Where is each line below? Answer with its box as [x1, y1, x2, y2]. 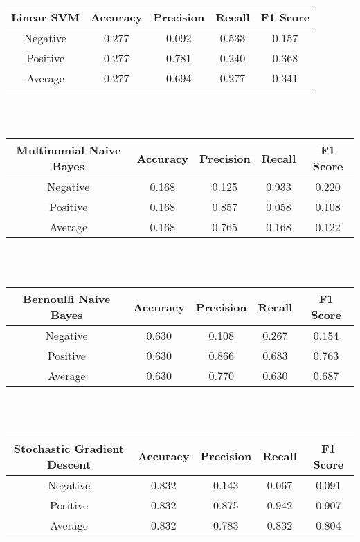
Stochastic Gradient [13, 440, 125, 456]
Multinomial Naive [16, 142, 121, 159]
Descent [46, 455, 91, 472]
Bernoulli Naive [23, 291, 111, 307]
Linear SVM [11, 9, 80, 25]
